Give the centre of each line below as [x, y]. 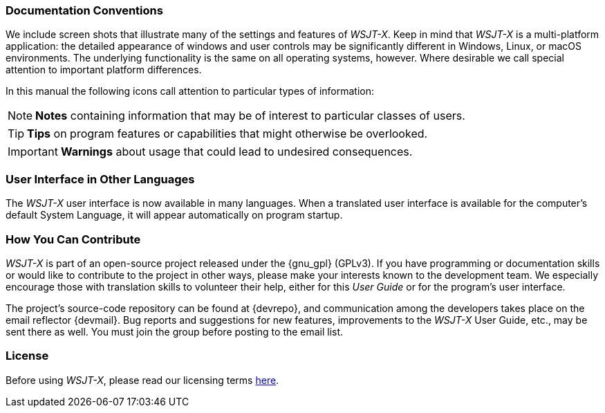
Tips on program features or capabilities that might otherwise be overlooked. [227, 134]
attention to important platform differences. [104, 70]
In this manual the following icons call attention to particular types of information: [190, 91]
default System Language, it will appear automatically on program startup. [174, 215]
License [27, 356]
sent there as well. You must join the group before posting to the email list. [175, 331]
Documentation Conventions [84, 10]
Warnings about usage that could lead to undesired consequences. [236, 152]
